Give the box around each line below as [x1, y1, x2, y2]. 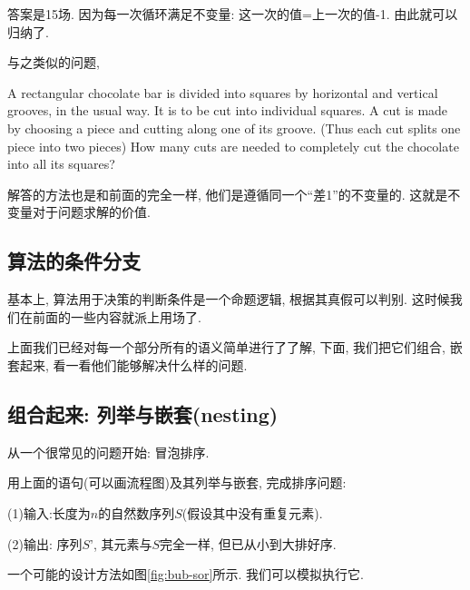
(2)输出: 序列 [7, 534, 83, 553]
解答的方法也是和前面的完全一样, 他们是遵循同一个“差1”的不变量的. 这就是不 [7, 184, 461, 203]
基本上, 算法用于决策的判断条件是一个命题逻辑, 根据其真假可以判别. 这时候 [7, 290, 450, 309]
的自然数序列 [98, 503, 175, 522]
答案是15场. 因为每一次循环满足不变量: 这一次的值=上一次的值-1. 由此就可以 [7, 5, 458, 23]
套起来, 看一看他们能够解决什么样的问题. [7, 355, 248, 374]
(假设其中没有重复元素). [181, 503, 323, 522]
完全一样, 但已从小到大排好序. [160, 534, 337, 553]
